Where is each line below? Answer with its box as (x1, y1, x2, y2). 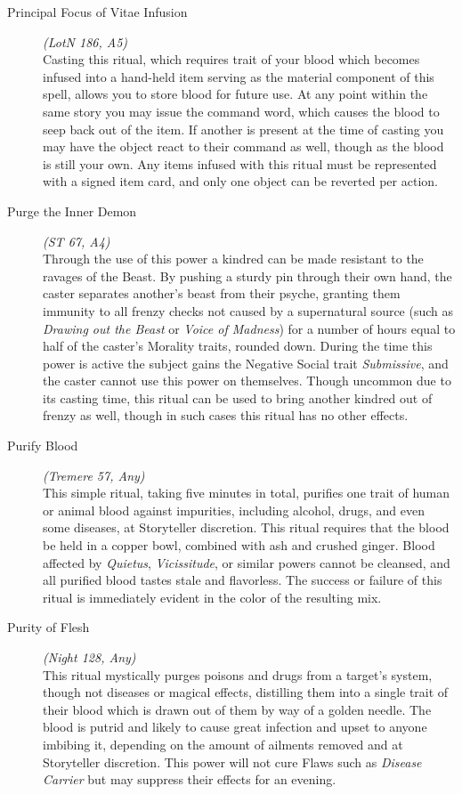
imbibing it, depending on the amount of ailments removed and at (43, 734, 403, 753)
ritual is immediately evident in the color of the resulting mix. (43, 587, 382, 606)
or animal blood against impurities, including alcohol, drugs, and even (43, 500, 425, 519)
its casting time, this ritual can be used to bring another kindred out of (43, 388, 433, 407)
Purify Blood (7, 436, 78, 455)
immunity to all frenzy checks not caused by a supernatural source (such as (43, 301, 454, 320)
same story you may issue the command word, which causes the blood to (43, 101, 440, 120)
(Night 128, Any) (43, 648, 136, 666)
